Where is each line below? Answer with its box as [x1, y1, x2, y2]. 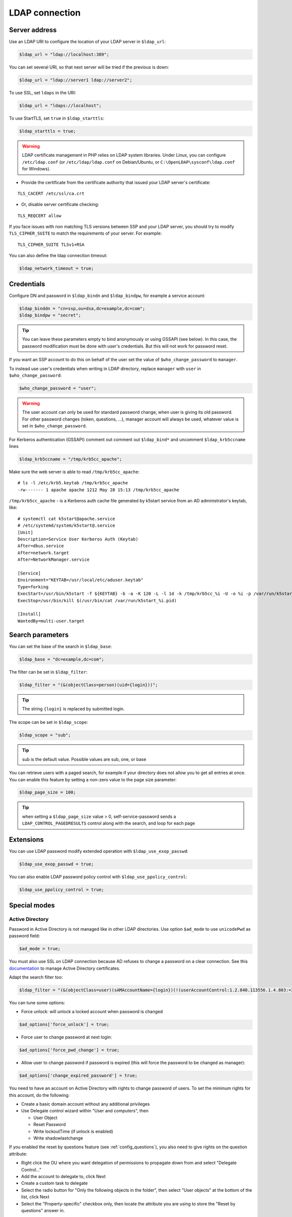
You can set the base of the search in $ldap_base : [9, 643, 112, 649]
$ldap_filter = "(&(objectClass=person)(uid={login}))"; [19, 682, 158, 687]
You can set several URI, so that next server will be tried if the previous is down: [9, 64, 169, 70]
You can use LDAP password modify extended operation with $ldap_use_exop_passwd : [9, 848, 188, 854]
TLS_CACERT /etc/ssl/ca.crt [18, 190, 85, 196]
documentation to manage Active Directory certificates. [9, 965, 121, 971]
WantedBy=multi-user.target [18, 618, 85, 624]
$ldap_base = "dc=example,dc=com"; [19, 656, 104, 662]
